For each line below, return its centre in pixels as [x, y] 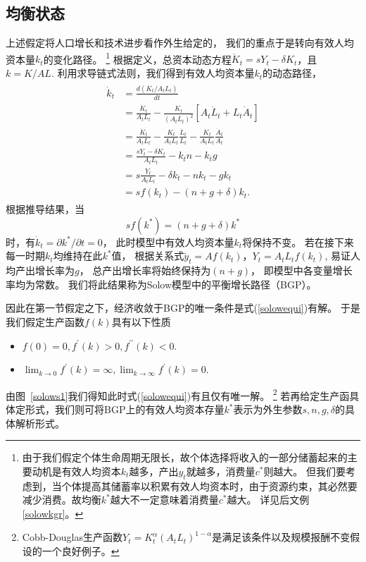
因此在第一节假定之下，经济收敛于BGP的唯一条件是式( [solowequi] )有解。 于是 [183, 308]
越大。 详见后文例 [268, 500]
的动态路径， [292, 73]
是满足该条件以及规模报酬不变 [281, 537]
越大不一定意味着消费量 [164, 500]
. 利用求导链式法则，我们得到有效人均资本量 [153, 73]
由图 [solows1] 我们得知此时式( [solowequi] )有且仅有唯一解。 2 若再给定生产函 [178, 394]
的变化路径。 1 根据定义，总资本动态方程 [137, 58]
